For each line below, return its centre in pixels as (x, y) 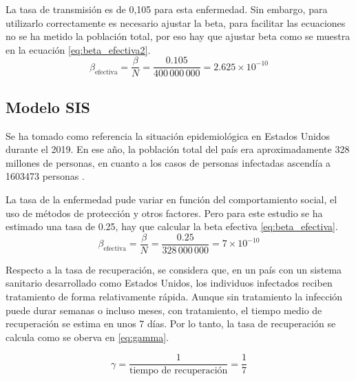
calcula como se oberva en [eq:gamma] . (87, 337)
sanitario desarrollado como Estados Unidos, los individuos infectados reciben (169, 283)
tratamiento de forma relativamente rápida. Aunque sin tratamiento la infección (174, 297)
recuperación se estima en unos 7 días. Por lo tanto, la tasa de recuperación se (171, 323)
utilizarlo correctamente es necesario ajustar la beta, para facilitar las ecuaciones (176, 22)
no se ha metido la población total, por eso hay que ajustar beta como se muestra (178, 36)
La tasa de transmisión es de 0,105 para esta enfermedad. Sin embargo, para (167, 9)
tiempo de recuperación (178, 371)
